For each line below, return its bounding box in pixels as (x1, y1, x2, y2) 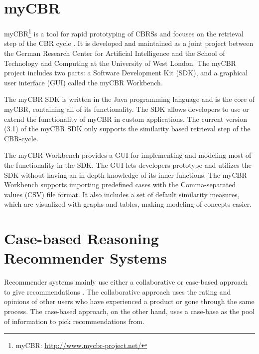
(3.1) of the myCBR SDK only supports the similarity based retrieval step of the (4, 123, 251, 134)
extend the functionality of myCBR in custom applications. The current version (4, 113, 248, 124)
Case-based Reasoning (4, 228, 159, 249)
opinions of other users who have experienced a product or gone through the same (4, 296, 255, 307)
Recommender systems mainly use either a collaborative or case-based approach (4, 277, 248, 287)
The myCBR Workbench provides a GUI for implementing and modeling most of (4, 150, 252, 160)
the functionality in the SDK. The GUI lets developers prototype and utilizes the (4, 159, 252, 170)
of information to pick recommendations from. (4, 316, 145, 326)
